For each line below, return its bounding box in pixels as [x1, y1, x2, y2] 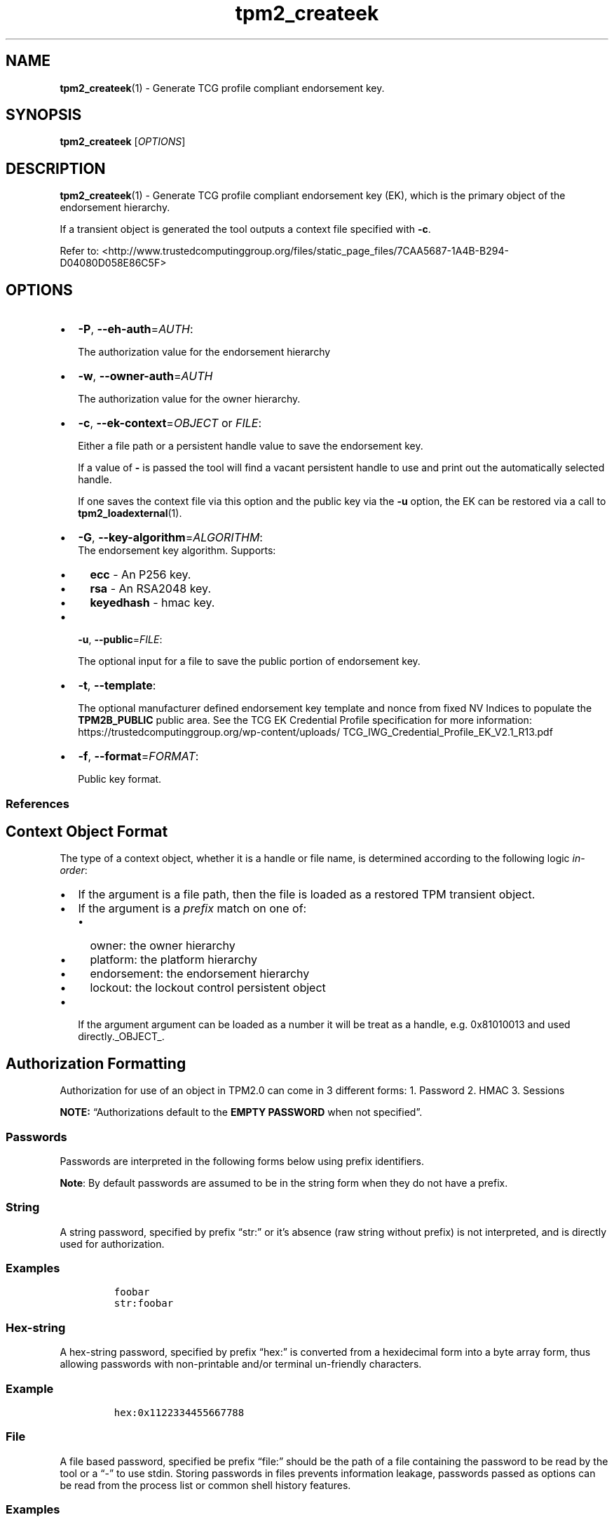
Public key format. [78, 773, 162, 786]
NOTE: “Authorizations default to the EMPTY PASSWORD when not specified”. [60, 1106, 423, 1119]
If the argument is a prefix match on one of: [78, 901, 307, 916]
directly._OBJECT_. [78, 1030, 165, 1043]
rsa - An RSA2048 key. [90, 581, 212, 596]
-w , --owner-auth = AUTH [78, 369, 213, 384]
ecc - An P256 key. [90, 567, 191, 582]
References [6, 796, 69, 811]
